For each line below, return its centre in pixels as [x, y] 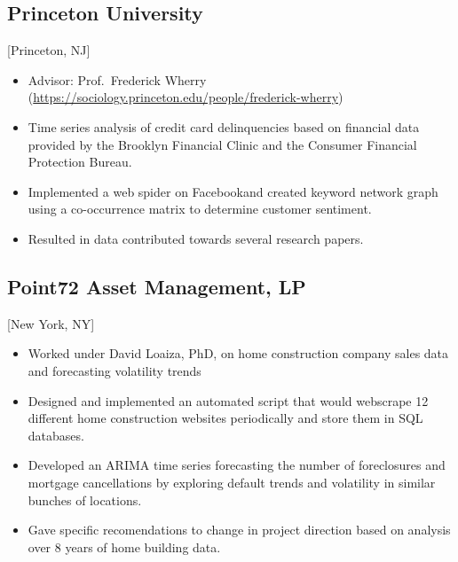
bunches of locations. [85, 500]
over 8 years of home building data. [124, 546]
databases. [56, 435]
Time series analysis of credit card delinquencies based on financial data [224, 126]
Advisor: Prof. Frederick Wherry [117, 79]
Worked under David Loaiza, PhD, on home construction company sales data [238, 353]
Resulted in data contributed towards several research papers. [196, 238]
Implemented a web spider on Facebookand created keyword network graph [233, 191]
